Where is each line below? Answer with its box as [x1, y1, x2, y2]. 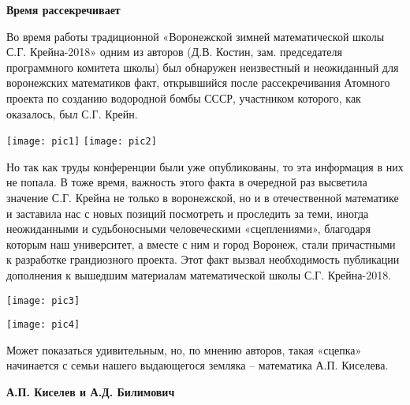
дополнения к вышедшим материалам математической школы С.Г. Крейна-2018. [6, 266, 392, 283]
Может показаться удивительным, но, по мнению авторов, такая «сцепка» [6, 341, 362, 358]
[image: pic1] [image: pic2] [6, 136, 157, 148]
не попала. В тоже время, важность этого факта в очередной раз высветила [6, 174, 367, 190]
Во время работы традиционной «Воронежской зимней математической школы [6, 28, 385, 44]
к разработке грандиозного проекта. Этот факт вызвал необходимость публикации [6, 251, 400, 268]
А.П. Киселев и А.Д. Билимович [6, 384, 175, 400]
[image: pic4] [6, 319, 80, 331]
